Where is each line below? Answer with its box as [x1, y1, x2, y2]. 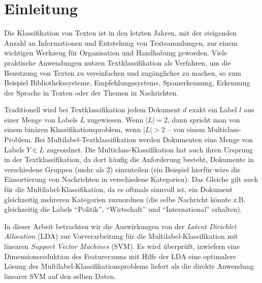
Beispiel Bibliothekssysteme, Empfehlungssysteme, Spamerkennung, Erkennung [4, 77, 250, 88]
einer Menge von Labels [4, 114, 78, 124]
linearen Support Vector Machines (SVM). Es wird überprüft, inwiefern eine [4, 241, 240, 251]
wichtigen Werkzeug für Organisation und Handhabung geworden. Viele [4, 47, 227, 58]
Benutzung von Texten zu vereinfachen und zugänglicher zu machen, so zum [4, 67, 241, 78]
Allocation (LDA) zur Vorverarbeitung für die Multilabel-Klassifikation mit [4, 231, 238, 241]
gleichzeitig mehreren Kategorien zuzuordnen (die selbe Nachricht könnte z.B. [4, 194, 246, 204]
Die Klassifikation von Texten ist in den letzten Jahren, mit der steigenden [4, 27, 237, 38]
